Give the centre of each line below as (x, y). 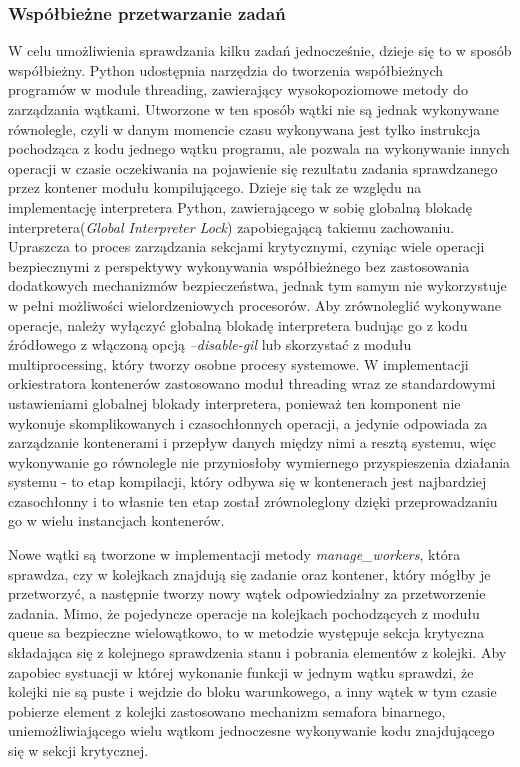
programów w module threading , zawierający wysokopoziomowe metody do (238, 89)
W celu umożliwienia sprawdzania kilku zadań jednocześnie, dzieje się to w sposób (260, 50)
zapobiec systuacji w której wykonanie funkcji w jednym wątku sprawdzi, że (241, 671)
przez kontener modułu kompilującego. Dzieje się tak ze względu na (215, 187)
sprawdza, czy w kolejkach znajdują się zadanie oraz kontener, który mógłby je (249, 573)
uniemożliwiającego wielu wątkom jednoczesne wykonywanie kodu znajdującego (251, 730)
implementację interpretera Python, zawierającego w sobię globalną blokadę (240, 206)
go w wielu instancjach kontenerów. (116, 520)
